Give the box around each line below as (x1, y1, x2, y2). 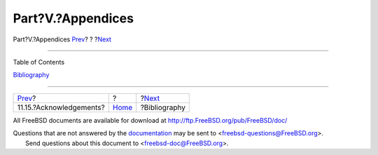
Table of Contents (13, 58, 65, 66)
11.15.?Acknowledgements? (17, 102, 105, 112)
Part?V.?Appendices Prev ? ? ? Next (13, 35, 112, 43)
